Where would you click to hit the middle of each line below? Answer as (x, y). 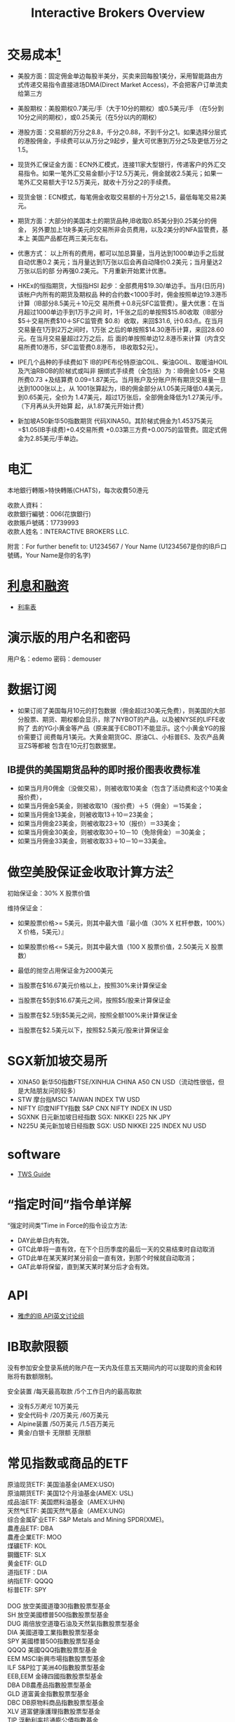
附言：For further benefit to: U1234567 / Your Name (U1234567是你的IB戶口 (117, 546)
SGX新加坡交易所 (57, 1061)
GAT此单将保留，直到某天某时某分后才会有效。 (85, 1266)
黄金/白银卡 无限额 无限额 (54, 1432)
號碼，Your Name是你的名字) (49, 556)
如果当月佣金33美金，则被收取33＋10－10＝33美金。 (94, 841)
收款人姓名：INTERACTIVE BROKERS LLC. (68, 532)
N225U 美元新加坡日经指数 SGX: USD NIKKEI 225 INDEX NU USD (112, 1126)
